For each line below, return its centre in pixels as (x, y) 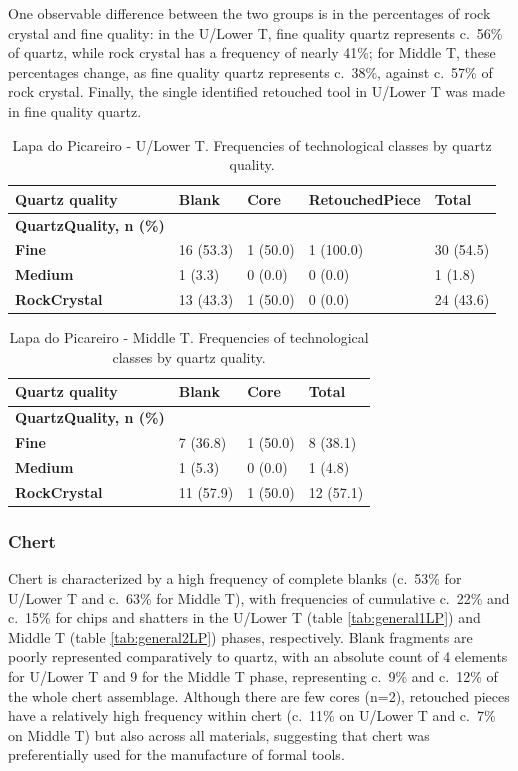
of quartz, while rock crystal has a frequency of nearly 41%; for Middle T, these (252, 52)
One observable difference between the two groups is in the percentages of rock (249, 13)
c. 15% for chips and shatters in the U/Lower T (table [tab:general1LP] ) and (244, 617)
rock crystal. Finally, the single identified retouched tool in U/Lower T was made (256, 91)
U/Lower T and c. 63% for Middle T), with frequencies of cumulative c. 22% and (259, 597)
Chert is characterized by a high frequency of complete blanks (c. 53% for (235, 578)
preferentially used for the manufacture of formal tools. (176, 754)
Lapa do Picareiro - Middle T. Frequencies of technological (189, 337)
